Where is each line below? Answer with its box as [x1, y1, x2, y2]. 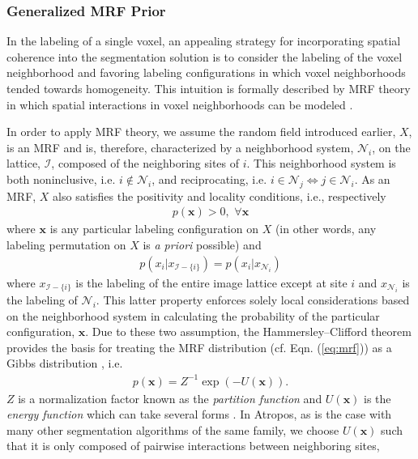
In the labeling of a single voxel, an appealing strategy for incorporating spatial [6, 32, 401, 49]
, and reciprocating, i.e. [151, 170, 267, 187]
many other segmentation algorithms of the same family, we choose [6, 421, 339, 438]
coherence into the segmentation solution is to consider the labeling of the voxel [6, 48, 403, 65]
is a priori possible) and [143, 236, 262, 253]
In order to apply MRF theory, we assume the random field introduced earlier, [6, 123, 396, 140]
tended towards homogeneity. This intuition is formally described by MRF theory [6, 80, 411, 96]
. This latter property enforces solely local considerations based [96, 291, 410, 308]
